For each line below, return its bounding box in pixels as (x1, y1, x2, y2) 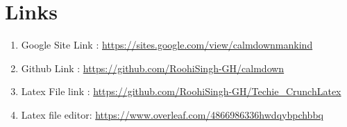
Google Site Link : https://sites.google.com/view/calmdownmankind (21, 37, 313, 52)
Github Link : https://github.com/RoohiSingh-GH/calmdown (21, 60, 285, 75)
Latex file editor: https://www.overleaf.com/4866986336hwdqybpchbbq (21, 107, 323, 121)
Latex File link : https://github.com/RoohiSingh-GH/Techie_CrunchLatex (21, 84, 341, 99)
